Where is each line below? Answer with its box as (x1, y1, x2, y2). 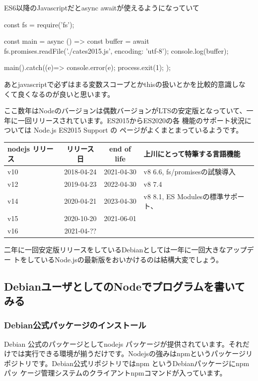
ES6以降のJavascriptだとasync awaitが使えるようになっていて (4, 2, 199, 12)
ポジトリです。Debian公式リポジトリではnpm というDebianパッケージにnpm (4, 358, 250, 368)
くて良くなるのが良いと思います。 (4, 88, 115, 99)
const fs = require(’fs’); (4, 19, 74, 29)
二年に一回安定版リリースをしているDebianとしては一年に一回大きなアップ (4, 244, 247, 254)
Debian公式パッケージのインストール (4, 319, 146, 331)
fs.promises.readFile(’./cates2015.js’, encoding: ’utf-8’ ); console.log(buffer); (4, 45, 229, 56)
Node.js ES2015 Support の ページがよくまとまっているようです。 (33, 125, 243, 135)
